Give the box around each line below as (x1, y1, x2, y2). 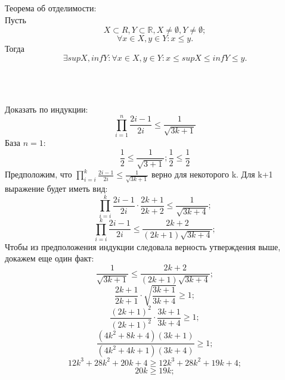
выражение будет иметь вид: (5, 182, 108, 195)
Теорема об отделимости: (5, 2, 97, 14)
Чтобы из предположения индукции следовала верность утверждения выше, (5, 240, 281, 253)
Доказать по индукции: (5, 102, 88, 115)
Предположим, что (5, 168, 72, 180)
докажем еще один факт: (5, 252, 94, 264)
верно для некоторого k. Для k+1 (151, 168, 273, 180)
